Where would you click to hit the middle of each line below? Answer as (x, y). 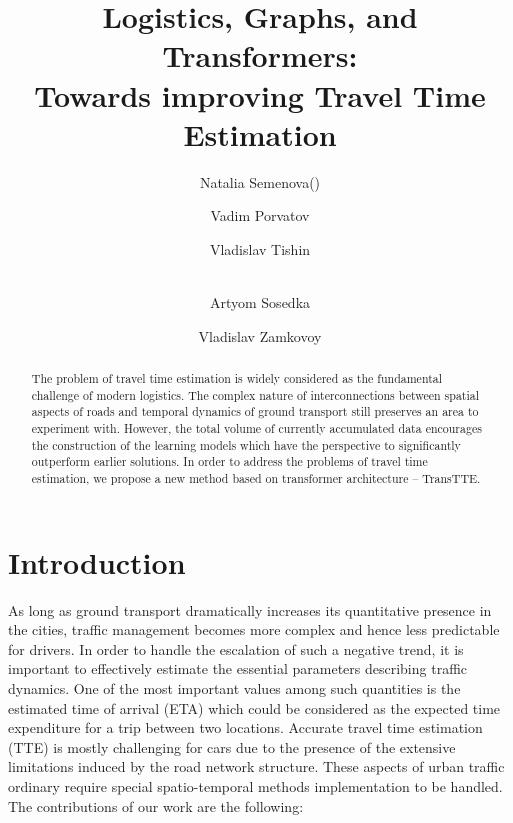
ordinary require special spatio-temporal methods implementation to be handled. (255, 785)
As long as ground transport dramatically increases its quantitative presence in (250, 609)
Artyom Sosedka (260, 302)
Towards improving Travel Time (260, 94)
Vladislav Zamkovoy (260, 335)
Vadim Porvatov (260, 215)
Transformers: (260, 55)
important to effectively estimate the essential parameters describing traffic (238, 668)
